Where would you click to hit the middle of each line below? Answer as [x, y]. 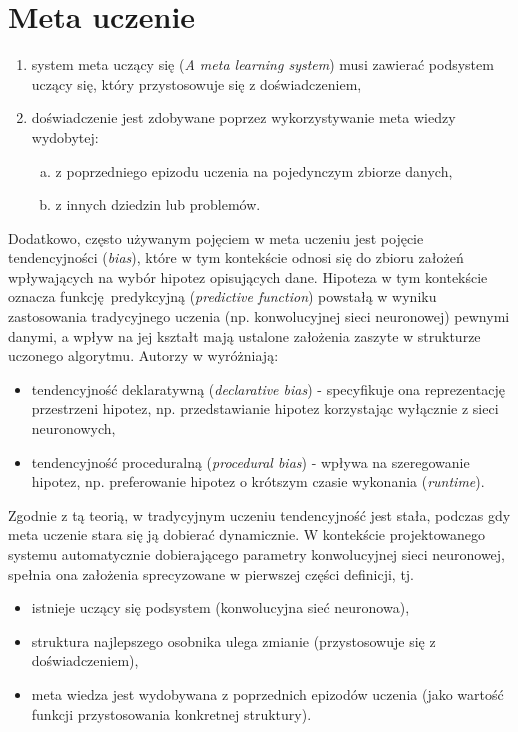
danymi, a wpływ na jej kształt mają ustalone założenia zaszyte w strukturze [244, 335]
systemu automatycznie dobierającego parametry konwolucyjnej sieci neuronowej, [256, 554]
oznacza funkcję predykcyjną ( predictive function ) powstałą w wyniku [222, 296]
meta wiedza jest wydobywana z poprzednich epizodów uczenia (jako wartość [267, 693]
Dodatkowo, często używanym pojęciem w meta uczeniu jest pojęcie [216, 237]
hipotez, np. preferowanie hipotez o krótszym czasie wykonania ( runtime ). [258, 481]
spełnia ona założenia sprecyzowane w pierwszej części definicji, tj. [211, 573]
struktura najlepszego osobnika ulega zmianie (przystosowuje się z [233, 640]
